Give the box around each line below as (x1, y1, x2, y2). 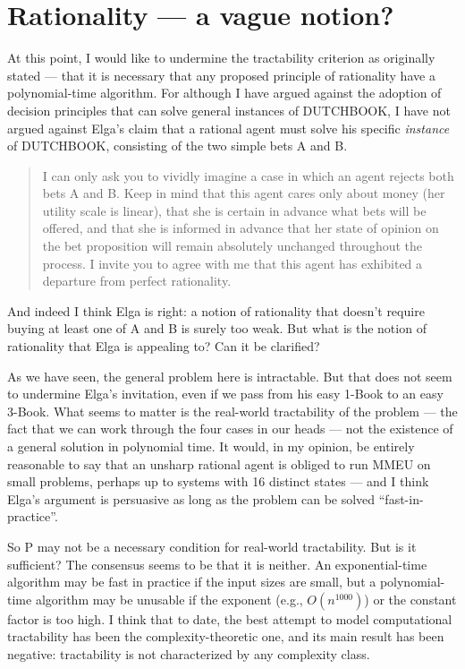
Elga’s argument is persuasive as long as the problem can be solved (7, 489, 376, 508)
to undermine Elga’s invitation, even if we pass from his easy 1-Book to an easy (7, 384, 444, 403)
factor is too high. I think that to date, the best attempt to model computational (7, 609, 452, 628)
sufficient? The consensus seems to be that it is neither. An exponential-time (7, 554, 427, 573)
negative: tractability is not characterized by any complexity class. (7, 644, 370, 663)
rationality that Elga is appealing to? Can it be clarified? (7, 337, 320, 356)
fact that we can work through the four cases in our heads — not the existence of (7, 419, 453, 438)
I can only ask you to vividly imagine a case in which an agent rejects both (42, 166, 454, 184)
